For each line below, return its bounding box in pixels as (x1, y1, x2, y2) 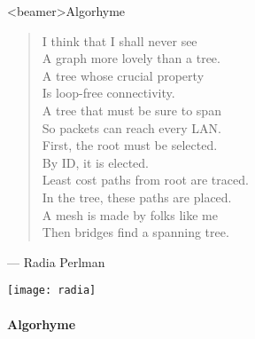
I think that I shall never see (42, 31, 197, 50)
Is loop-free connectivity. (42, 83, 175, 102)
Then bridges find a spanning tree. (42, 223, 229, 241)
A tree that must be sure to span (42, 100, 221, 119)
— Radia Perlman (7, 252, 105, 271)
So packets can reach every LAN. (42, 118, 221, 137)
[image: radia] (7, 284, 97, 297)
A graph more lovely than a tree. (42, 49, 220, 67)
